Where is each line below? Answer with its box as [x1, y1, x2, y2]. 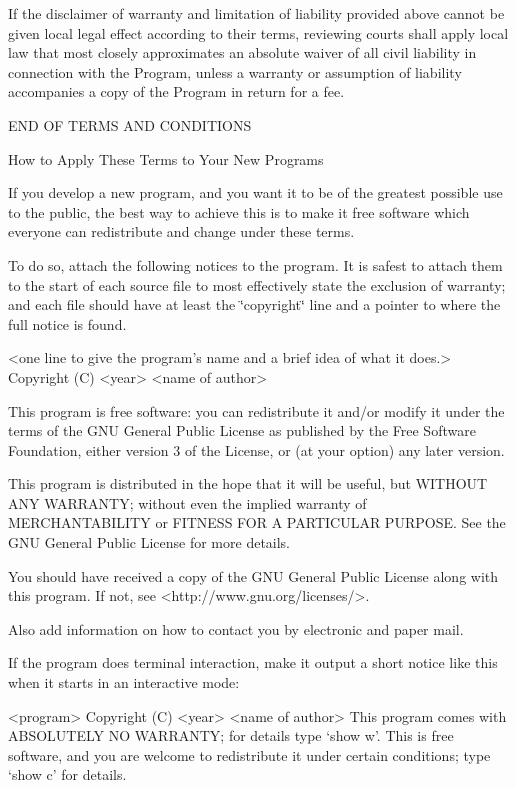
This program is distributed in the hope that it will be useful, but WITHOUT [8, 473, 488, 494]
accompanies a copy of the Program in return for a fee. [8, 81, 345, 102]
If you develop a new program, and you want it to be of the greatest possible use [8, 182, 503, 203]
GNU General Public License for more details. [8, 532, 291, 553]
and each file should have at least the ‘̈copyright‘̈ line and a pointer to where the [8, 294, 501, 315]
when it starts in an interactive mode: [8, 672, 240, 693]
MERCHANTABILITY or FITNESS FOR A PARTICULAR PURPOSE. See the [8, 512, 506, 533]
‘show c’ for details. [8, 764, 127, 785]
